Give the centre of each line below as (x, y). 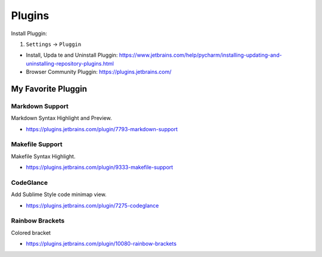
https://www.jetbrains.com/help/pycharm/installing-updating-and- (201, 55)
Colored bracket (31, 233)
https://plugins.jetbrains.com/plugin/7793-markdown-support (102, 129)
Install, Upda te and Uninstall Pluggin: (72, 55)
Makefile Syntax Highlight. (43, 156)
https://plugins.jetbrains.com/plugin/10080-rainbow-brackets (101, 244)
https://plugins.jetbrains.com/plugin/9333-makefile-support (100, 168)
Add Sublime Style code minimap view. (59, 194)
